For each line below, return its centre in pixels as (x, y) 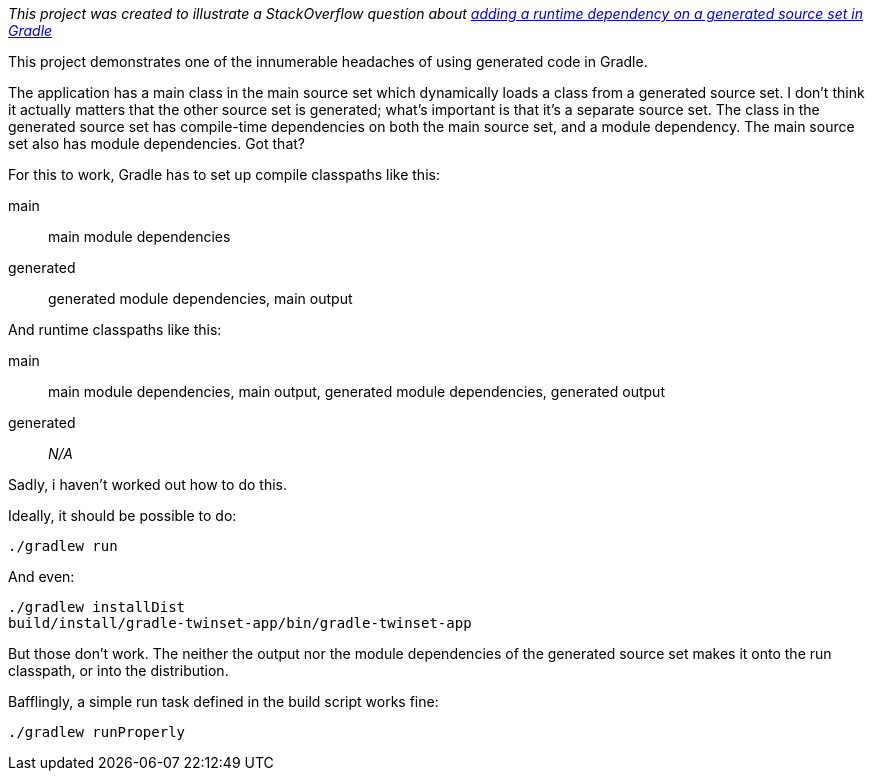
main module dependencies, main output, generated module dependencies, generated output (356, 391)
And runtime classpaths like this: (115, 329)
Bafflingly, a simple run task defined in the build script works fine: (223, 701)
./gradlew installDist (97, 607)
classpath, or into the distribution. (118, 670)
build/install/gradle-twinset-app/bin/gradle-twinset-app (240, 623)
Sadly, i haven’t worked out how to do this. (147, 484)
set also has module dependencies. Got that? (156, 143)
